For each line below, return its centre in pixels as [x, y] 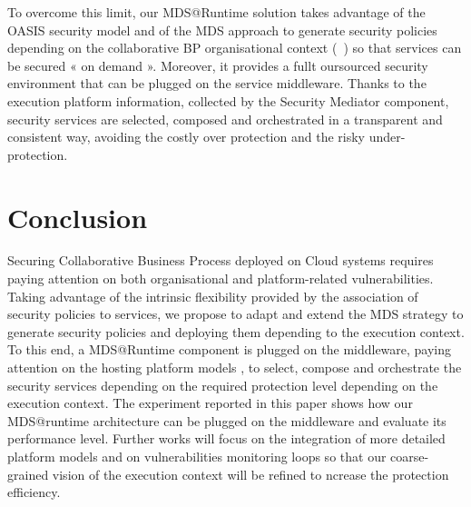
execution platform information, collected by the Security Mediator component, [228, 100]
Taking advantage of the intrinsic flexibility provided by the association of [213, 296]
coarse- [410, 456]
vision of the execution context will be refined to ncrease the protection [250, 474]
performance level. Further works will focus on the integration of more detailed [226, 438]
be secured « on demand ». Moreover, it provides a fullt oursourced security [218, 65]
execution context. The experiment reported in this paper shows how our [210, 403]
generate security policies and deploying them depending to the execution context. [236, 331]
